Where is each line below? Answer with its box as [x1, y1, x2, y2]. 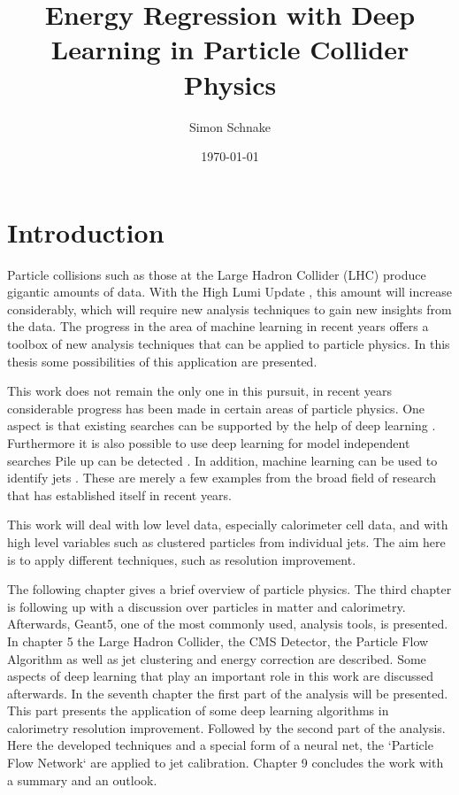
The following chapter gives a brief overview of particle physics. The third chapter [7, 580, 452, 598]
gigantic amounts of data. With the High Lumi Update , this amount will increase [7, 282, 452, 301]
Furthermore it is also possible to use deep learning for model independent [7, 433, 410, 452]
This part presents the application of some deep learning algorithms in [7, 701, 389, 720]
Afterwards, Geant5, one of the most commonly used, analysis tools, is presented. [7, 614, 448, 633]
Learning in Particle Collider [50, 31, 409, 67]
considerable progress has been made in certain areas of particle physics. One [7, 398, 425, 417]
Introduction [7, 213, 164, 250]
